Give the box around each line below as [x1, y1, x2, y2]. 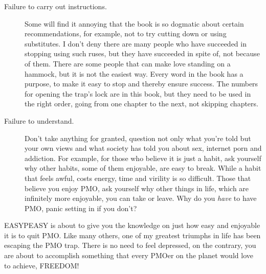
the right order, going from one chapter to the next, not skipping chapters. [25, 98, 258, 109]
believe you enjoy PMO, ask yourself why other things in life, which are [25, 182, 249, 193]
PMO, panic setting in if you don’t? [25, 202, 137, 213]
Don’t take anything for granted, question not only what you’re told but [25, 132, 251, 143]
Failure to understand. [4, 115, 74, 126]
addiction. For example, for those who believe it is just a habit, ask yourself [25, 152, 261, 163]
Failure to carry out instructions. [4, 1, 107, 11]
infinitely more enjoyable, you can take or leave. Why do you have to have [25, 193, 257, 203]
